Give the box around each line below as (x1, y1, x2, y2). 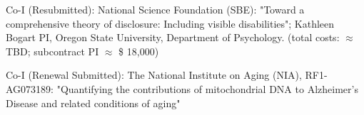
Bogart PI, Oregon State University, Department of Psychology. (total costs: (6, 30, 340, 45)
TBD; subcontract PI (6, 43, 99, 58)
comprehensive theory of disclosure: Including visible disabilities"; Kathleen (6, 16, 335, 31)
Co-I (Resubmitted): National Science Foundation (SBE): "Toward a (6, 2, 305, 16)
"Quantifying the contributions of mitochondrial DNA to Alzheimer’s (56, 81, 358, 96)
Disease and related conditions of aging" (6, 95, 181, 110)
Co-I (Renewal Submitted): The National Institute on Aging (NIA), (6, 67, 302, 82)
